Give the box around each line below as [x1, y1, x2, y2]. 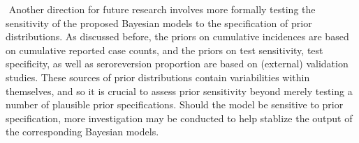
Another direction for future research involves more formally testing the [8, 2, 316, 16]
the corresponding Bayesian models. [6, 124, 159, 139]
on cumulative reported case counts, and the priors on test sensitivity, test [6, 42, 323, 57]
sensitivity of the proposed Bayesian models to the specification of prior [6, 15, 312, 30]
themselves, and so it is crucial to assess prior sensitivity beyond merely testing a [6, 83, 353, 98]
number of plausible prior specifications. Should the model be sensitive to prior [6, 97, 344, 112]
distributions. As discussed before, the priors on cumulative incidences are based [6, 29, 349, 44]
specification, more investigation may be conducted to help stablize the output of [6, 110, 353, 125]
